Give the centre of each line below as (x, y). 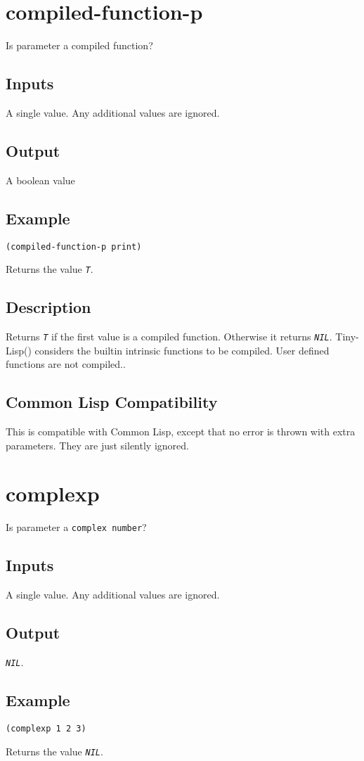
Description (48, 307)
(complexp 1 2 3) (46, 728)
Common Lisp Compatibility (112, 402)
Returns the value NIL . (54, 751)
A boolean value (40, 180)
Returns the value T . (50, 269)
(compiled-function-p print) (74, 247)
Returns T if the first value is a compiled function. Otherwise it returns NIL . (169, 337)
